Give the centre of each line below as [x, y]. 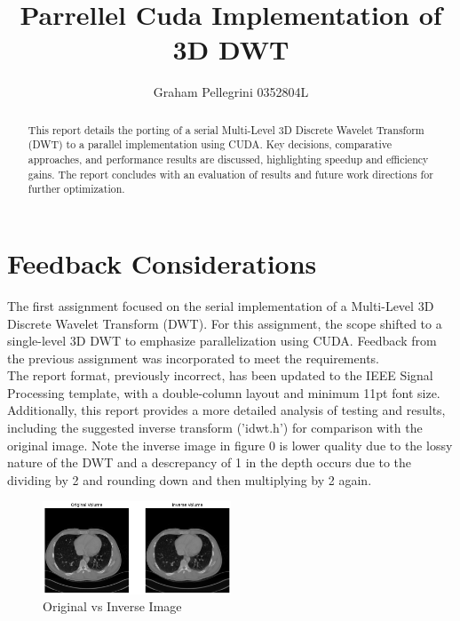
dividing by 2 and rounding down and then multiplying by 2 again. [190, 479]
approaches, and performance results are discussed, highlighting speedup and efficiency [228, 159]
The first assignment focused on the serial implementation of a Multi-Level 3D [221, 305]
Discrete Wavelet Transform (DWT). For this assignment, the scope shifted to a [225, 323]
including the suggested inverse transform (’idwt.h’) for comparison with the [215, 428]
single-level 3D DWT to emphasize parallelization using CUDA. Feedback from [222, 341]
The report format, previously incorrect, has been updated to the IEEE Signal [220, 375]
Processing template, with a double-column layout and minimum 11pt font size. [224, 392]
